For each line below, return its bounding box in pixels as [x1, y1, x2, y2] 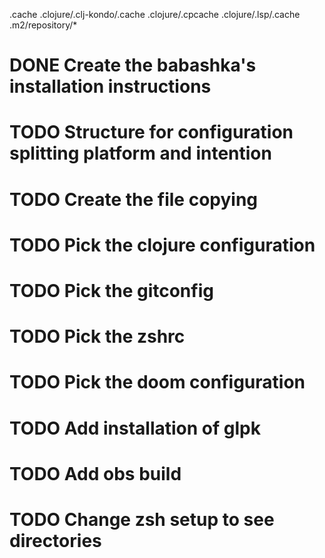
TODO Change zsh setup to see [9, 508, 275, 531]
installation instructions [9, 75, 212, 98]
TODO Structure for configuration [9, 121, 294, 144]
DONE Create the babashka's [9, 54, 257, 77]
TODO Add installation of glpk [9, 417, 261, 439]
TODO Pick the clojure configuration [9, 234, 316, 256]
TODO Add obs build [9, 462, 182, 485]
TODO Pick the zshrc [9, 325, 186, 348]
